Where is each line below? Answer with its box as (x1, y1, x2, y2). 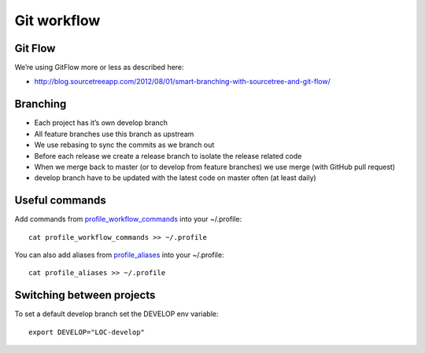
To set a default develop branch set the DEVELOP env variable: (14, 309, 220, 318)
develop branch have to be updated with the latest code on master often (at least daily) (34, 173, 316, 182)
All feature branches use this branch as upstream (34, 129, 194, 138)
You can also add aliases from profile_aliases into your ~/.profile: (14, 250, 224, 259)
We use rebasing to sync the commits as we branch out (34, 140, 215, 149)
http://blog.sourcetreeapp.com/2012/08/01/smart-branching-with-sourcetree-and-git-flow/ (34, 77, 331, 86)
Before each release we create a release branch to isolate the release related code (34, 151, 302, 160)
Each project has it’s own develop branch (34, 118, 168, 127)
